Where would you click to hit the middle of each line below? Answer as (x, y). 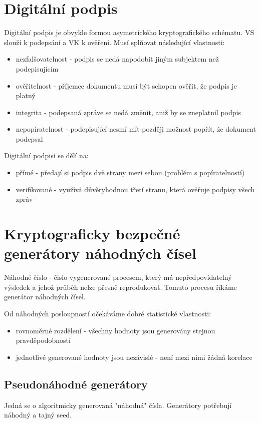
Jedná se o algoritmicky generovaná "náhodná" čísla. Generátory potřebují (118, 405)
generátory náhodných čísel (100, 253)
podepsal (29, 138)
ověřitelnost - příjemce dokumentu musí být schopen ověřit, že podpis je (126, 85)
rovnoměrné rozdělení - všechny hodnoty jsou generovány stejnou (115, 330)
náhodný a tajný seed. (38, 415)
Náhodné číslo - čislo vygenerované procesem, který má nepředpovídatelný (118, 277)
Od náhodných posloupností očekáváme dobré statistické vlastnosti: (108, 313)
